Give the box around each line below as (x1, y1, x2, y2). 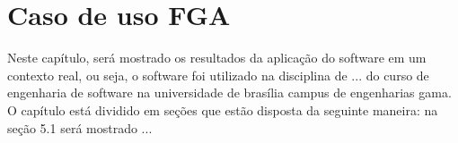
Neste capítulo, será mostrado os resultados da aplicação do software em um (7, 48, 427, 67)
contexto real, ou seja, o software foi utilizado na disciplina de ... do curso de (7, 65, 429, 84)
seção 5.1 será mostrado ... (7, 118, 153, 137)
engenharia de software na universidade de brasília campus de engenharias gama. (7, 83, 452, 102)
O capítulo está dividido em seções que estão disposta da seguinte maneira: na (7, 100, 438, 119)
